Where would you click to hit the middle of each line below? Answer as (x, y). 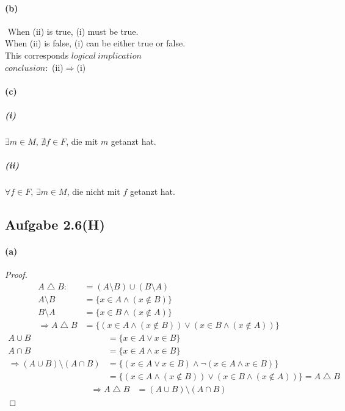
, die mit (82, 141)
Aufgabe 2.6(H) (55, 224)
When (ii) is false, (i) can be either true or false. (95, 43)
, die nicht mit (93, 191)
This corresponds (37, 55)
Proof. (16, 275)
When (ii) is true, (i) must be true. (73, 31)
